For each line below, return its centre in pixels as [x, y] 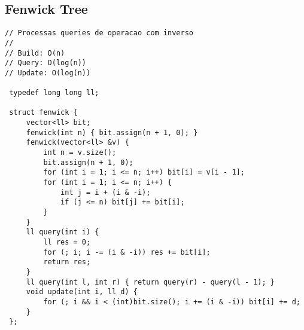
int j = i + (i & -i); [106, 192]
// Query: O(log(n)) [46, 63]
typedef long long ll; [54, 93]
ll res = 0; [67, 242]
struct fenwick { [43, 113]
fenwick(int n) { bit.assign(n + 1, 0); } [112, 132]
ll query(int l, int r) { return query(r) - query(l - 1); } [151, 282]
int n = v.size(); [80, 153]
